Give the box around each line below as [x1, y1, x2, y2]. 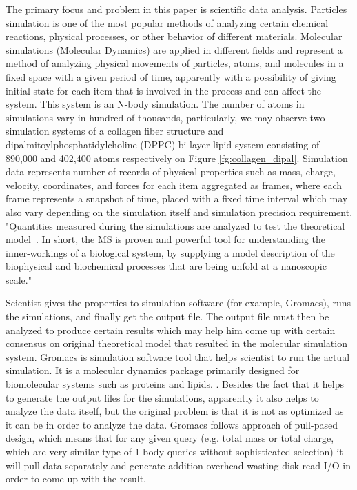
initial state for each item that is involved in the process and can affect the [6, 83, 322, 97]
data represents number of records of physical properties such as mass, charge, [6, 164, 336, 179]
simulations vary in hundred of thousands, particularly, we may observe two [6, 110, 325, 124]
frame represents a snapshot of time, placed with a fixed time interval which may [6, 191, 348, 206]
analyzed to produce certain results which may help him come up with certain [6, 322, 336, 337]
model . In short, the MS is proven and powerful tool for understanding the [6, 232, 326, 246]
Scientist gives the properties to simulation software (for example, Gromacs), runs [6, 295, 351, 310]
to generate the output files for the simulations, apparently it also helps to [6, 390, 319, 404]
